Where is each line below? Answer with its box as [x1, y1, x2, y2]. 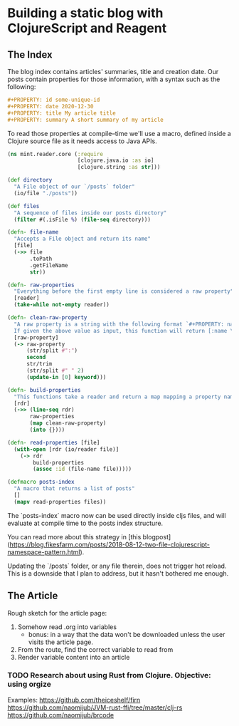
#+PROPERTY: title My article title [7, 109, 116, 117]
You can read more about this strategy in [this [7, 532, 142, 541]
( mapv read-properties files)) [14, 498, 107, 505]
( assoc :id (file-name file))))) [33, 465, 132, 473]
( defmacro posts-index [7, 479, 75, 486]
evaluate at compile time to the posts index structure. [7, 519, 164, 527]
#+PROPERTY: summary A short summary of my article [7, 116, 164, 123]
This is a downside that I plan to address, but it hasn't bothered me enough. [7, 569, 229, 578]
